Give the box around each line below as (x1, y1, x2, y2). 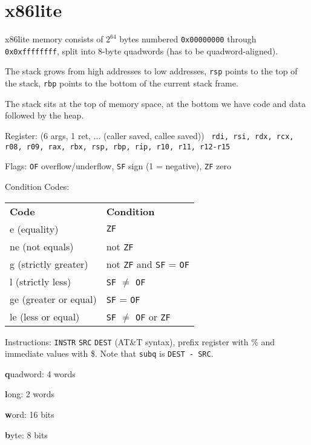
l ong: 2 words (5, 388, 54, 400)
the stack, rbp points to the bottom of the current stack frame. (5, 77, 238, 89)
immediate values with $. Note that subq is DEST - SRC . (5, 347, 214, 360)
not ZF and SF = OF (106, 256, 189, 271)
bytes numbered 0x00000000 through (119, 33, 257, 45)
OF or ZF (136, 309, 171, 323)
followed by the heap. (5, 109, 84, 122)
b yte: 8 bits (5, 428, 48, 441)
